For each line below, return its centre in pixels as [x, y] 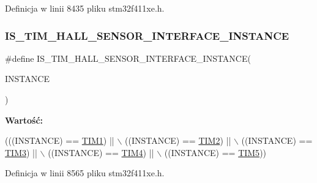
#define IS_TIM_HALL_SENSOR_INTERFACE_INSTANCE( [128, 58]
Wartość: [24, 120]
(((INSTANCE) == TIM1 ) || [60, 140]
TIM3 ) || [21, 152]
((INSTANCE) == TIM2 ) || [178, 140]
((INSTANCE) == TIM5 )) [215, 152]
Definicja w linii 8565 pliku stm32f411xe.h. [85, 173]
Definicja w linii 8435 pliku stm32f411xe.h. [85, 8]
